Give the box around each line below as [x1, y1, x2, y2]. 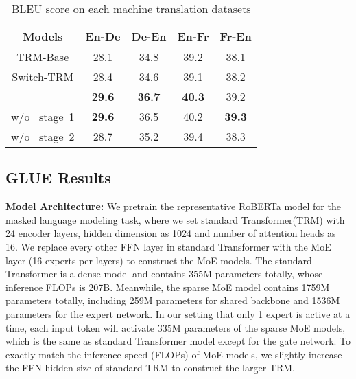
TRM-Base [16, 49, 69, 65]
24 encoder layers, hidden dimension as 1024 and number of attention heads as [5, 226, 336, 240]
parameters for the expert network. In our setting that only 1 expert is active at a [5, 306, 351, 321]
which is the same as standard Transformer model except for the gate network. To [5, 334, 351, 348]
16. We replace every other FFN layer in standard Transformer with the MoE [5, 239, 331, 253]
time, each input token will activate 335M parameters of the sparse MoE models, [5, 320, 346, 334]
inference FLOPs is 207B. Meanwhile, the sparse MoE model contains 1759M [5, 279, 330, 294]
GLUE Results [5, 167, 111, 188]
